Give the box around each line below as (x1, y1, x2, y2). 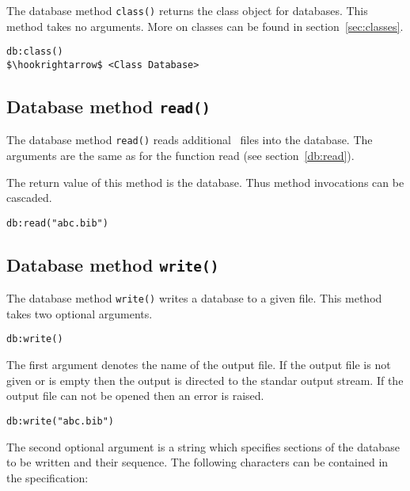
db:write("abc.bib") (6, 415, 115, 427)
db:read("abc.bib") (6, 217, 108, 229)
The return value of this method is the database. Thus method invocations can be (6, 173, 404, 190)
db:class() (6, 46, 63, 58)
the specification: (6, 469, 89, 485)
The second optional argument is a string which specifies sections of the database (6, 438, 400, 455)
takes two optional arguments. (6, 305, 153, 322)
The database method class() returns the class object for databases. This (6, 2, 368, 18)
